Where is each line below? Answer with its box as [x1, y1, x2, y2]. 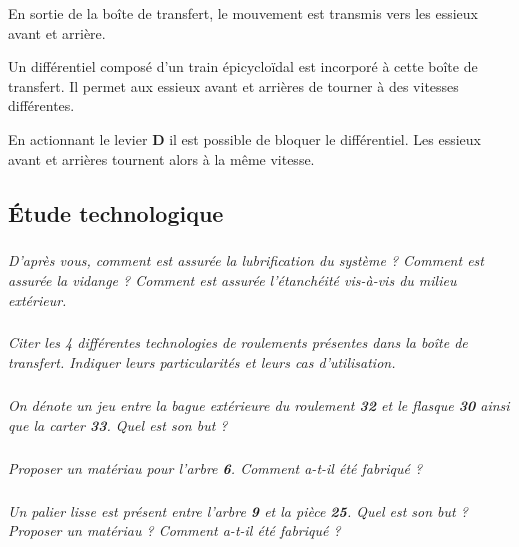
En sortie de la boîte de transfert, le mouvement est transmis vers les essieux [8, 3, 479, 23]
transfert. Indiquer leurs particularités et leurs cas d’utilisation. [8, 352, 396, 373]
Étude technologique [8, 197, 224, 228]
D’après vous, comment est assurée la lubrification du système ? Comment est [8, 250, 484, 271]
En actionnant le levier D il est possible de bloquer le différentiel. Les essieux [8, 128, 481, 149]
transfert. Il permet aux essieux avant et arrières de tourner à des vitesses [8, 75, 459, 96]
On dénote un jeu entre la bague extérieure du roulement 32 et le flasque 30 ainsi [8, 395, 510, 416]
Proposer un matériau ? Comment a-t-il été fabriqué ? [8, 520, 341, 541]
